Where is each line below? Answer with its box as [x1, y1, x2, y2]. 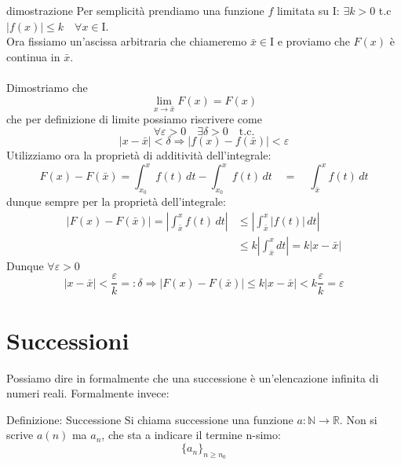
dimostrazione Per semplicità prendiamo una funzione [6, 2, 264, 18]
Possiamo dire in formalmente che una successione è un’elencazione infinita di [6, 369, 379, 386]
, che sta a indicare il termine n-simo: [101, 427, 281, 443]
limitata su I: [276, 2, 340, 18]
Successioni [6, 324, 129, 356]
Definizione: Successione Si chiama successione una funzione [6, 411, 293, 427]
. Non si [339, 411, 377, 427]
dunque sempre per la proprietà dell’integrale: [6, 193, 226, 210]
